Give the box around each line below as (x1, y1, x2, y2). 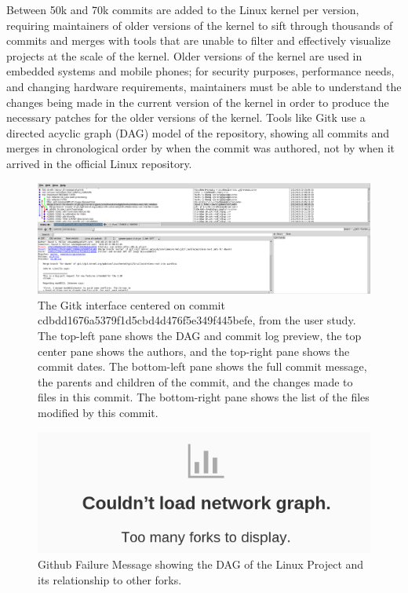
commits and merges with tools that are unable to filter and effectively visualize (6, 32, 391, 49)
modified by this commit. (38, 404, 158, 421)
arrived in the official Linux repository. (6, 155, 192, 171)
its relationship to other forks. (38, 571, 182, 588)
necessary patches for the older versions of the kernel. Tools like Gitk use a (6, 109, 366, 126)
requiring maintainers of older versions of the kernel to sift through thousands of (6, 16, 393, 33)
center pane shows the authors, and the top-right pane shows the (38, 342, 350, 359)
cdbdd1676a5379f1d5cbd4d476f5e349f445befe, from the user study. (38, 312, 356, 328)
